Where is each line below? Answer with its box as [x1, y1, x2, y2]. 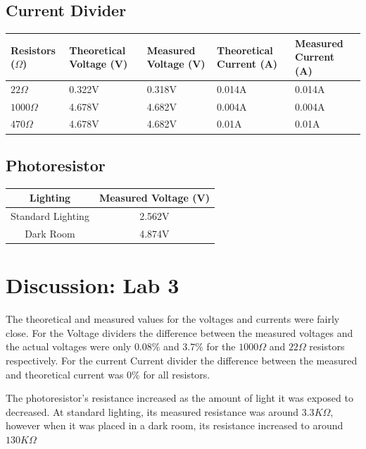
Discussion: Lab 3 [6, 271, 179, 300]
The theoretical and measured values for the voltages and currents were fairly [6, 312, 340, 326]
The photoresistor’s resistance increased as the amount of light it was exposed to [6, 390, 353, 405]
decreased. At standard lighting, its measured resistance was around [6, 404, 299, 419]
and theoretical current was [6, 367, 124, 381]
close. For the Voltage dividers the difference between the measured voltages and [6, 325, 353, 340]
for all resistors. [143, 367, 210, 381]
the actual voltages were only [6, 339, 132, 354]
